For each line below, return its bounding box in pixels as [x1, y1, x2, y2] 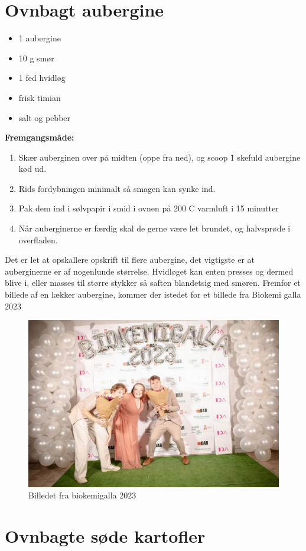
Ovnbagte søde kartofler [5, 523, 206, 547]
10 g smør [18, 51, 54, 64]
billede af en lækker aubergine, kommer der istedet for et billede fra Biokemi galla [5, 288, 301, 301]
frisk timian [18, 91, 61, 103]
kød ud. [18, 162, 47, 175]
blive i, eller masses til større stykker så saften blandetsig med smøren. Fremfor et [5, 276, 301, 289]
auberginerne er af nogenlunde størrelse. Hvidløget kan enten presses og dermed [5, 265, 294, 277]
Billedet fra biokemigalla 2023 [28, 489, 136, 501]
